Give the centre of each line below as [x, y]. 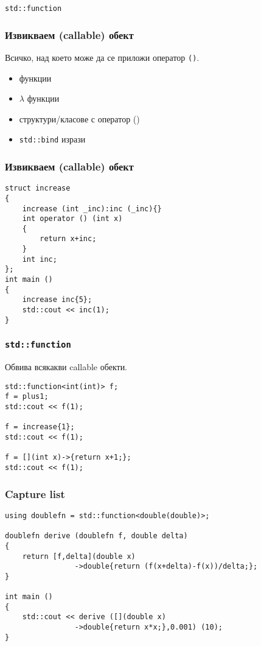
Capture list [35, 493]
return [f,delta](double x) [79, 556]
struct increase [38, 188]
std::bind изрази [52, 139]
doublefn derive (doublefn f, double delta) [96, 536]
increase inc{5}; [57, 300]
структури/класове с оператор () [79, 118]
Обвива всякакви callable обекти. [66, 367]
